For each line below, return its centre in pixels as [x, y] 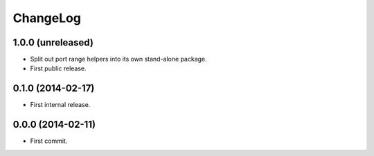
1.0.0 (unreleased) [53, 42]
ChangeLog [47, 18]
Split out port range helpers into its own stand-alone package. [118, 59]
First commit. [49, 141]
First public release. [58, 68]
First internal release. [60, 105]
